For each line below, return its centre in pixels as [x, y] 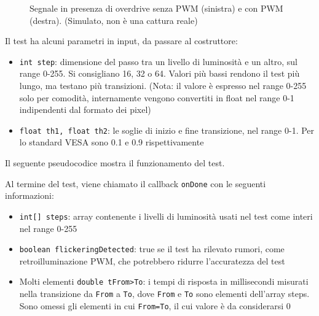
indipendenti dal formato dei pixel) [85, 110]
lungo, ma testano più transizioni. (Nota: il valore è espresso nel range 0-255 [163, 86]
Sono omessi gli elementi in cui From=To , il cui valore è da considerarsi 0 [155, 305]
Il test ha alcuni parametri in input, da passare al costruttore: [121, 41]
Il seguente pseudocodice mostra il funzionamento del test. [115, 163]
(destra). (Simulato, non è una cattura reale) [114, 20]
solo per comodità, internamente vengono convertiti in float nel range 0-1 [157, 97]
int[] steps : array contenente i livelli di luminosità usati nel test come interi [166, 216]
